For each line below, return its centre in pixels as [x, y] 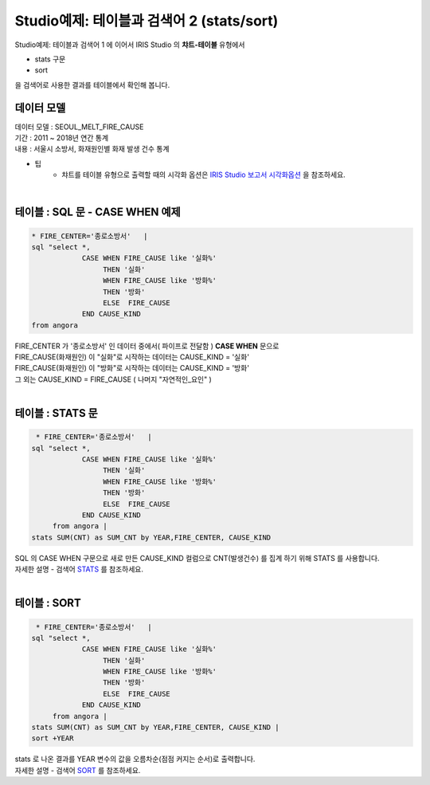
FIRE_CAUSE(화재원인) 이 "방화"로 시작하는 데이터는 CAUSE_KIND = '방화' [132, 368]
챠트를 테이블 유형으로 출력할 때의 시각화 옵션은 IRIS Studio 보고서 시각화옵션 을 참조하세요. [203, 175]
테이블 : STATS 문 [57, 413]
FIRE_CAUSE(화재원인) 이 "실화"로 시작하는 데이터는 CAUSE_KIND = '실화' [132, 357]
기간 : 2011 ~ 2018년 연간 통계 [62, 138]
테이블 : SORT [48, 603]
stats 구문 [50, 59]
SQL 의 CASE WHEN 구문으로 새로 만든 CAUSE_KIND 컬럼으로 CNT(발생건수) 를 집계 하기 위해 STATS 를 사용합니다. [197, 558]
